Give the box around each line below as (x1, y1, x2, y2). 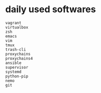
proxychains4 (5, 56, 33, 61)
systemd (5, 69, 22, 74)
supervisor (5, 65, 29, 70)
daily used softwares (5, 4, 96, 15)
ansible (5, 60, 22, 66)
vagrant (5, 20, 22, 25)
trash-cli (5, 47, 27, 52)
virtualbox (5, 24, 29, 30)
